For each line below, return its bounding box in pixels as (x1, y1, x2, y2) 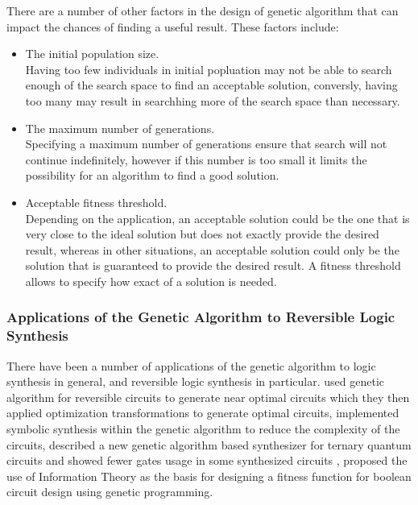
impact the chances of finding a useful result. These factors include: (6, 18, 339, 35)
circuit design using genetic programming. (6, 483, 213, 500)
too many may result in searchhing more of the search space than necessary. (25, 92, 400, 109)
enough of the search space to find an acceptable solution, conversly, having (25, 77, 398, 93)
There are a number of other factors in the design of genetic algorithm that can (6, 2, 399, 19)
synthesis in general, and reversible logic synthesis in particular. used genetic (6, 373, 385, 390)
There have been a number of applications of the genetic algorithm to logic (6, 357, 376, 374)
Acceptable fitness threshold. (25, 193, 168, 210)
